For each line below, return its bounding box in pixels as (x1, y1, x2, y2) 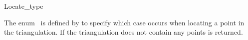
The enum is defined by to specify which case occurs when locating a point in (4, 17, 245, 27)
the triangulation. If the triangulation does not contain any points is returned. (4, 27, 243, 37)
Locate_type (4, 1, 43, 11)
